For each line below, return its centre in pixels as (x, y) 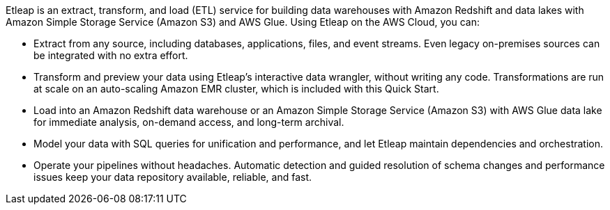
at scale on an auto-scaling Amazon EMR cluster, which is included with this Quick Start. (236, 89)
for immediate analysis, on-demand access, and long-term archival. (189, 122)
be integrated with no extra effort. (111, 55)
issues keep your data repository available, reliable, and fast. (173, 177)
